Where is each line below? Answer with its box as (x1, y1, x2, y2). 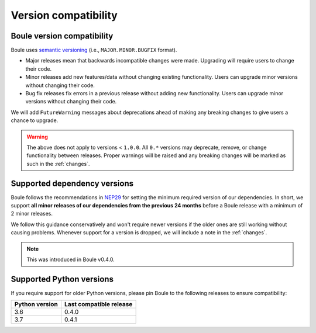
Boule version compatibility (11, 31, 114, 41)
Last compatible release (64, 300, 133, 308)
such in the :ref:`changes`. (26, 160, 90, 167)
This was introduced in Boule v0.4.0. (26, 256, 115, 263)
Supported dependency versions (11, 178, 134, 188)
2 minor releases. (11, 210, 53, 217)
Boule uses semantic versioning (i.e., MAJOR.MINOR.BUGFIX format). (11, 47, 177, 54)
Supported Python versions (11, 274, 114, 284)
